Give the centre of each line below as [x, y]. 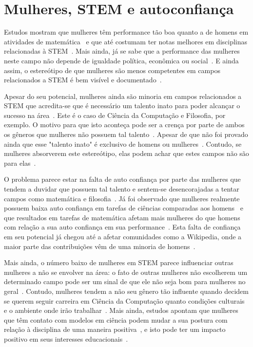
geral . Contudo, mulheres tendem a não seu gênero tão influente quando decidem [126, 291]
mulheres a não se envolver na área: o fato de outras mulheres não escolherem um [126, 272]
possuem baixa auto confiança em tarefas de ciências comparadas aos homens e [124, 208]
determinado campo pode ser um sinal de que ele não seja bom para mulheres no [125, 281]
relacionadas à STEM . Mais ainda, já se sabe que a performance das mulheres [122, 51]
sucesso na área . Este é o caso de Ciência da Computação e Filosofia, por [115, 115]
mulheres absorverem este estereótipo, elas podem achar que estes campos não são [126, 153]
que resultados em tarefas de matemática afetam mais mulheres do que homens [122, 217]
